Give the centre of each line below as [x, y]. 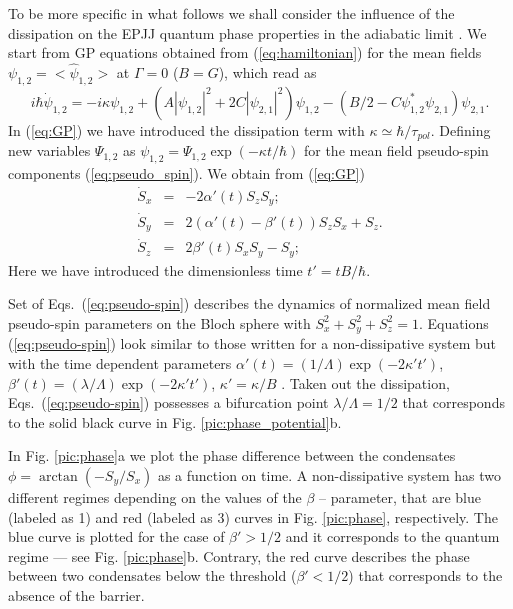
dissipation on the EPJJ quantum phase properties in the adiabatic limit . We [247, 32]
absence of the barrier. [76, 594]
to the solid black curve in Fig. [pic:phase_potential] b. [175, 421]
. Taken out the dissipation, [365, 382]
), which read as [267, 72]
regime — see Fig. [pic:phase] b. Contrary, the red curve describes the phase [239, 555]
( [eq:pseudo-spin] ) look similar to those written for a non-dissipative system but [252, 343]
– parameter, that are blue [400, 496]
